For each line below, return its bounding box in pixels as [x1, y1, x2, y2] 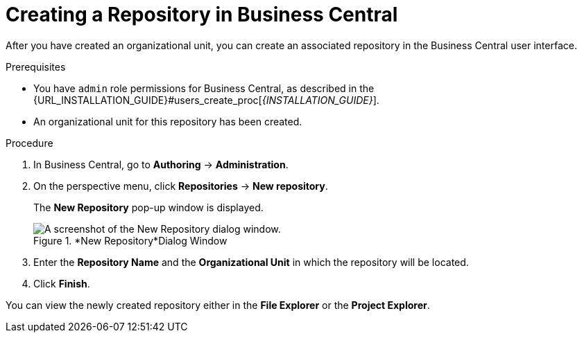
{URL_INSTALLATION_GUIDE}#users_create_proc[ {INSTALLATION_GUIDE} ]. [33, 94, 379, 106]
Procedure [6, 136, 53, 149]
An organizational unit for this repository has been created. [33, 115, 302, 127]
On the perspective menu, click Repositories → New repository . [33, 179, 328, 192]
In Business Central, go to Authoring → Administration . [33, 158, 289, 170]
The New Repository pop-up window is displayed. [33, 201, 264, 213]
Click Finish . [33, 277, 90, 290]
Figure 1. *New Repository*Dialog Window [33, 234, 228, 247]
